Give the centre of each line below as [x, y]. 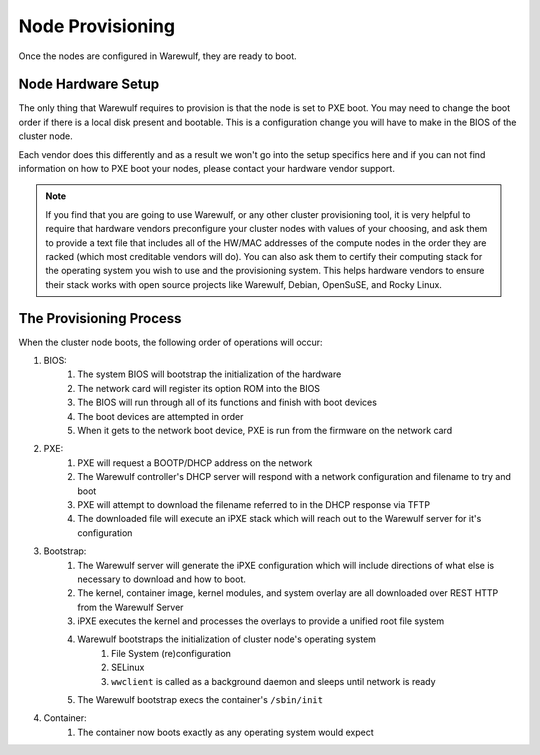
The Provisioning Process [100, 318]
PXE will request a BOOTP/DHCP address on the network [195, 462]
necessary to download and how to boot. [162, 579]
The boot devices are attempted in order [160, 416]
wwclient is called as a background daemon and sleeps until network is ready [273, 681]
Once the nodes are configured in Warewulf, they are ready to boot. [157, 56]
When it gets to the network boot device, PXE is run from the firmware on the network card [265, 430]
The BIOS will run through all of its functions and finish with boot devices [227, 402]
